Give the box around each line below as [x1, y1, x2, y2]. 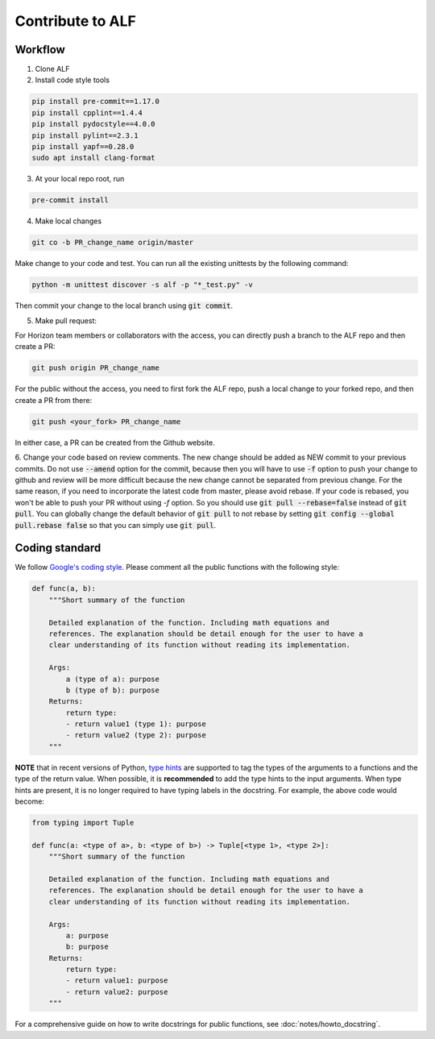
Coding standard [14, 541, 101, 555]
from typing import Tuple [31, 818, 135, 828]
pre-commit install [31, 196, 109, 205]
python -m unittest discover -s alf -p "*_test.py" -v [31, 281, 253, 289]
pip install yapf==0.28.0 [31, 142, 135, 151]
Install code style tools [35, 75, 110, 85]
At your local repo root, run [35, 174, 125, 184]
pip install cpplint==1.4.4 [31, 108, 143, 117]
